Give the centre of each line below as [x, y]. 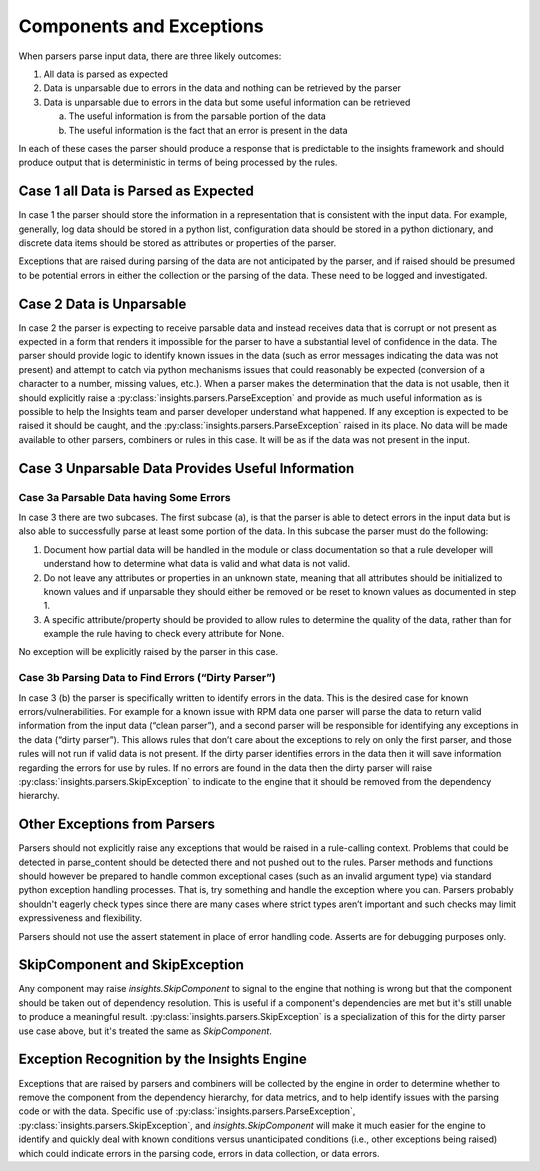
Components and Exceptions [141, 26]
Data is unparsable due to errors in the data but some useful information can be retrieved [227, 102]
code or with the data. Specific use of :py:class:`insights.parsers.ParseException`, [187, 1111]
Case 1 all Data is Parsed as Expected [136, 191]
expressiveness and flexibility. [80, 918]
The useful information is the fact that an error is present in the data [208, 130]
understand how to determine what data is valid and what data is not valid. [196, 564]
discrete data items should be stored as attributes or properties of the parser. [177, 242]
